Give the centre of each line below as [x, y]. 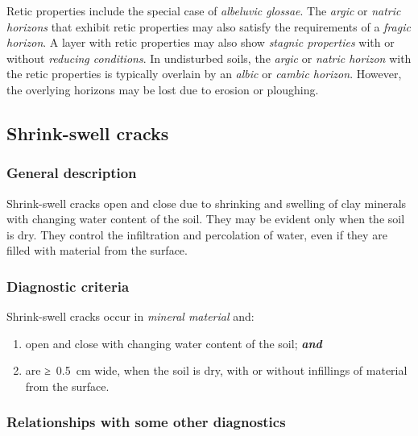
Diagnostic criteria [68, 286]
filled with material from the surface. [97, 250]
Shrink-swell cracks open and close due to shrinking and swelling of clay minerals [207, 203]
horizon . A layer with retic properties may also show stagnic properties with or [201, 42]
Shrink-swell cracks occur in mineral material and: [130, 316]
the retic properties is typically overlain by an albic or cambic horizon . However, [204, 74]
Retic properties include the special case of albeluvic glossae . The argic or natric [204, 10]
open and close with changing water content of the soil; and [174, 343]
